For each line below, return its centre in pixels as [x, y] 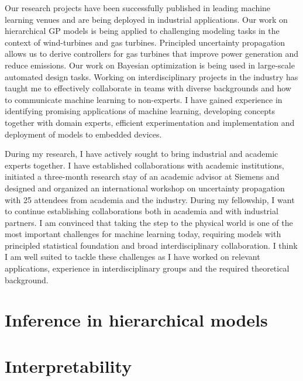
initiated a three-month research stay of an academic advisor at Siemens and [142, 176]
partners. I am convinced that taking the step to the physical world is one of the [149, 222]
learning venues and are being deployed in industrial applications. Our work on [146, 19]
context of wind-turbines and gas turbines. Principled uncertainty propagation [145, 42]
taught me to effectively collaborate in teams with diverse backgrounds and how [148, 88]
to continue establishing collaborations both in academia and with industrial [142, 211]
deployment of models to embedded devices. [83, 134]
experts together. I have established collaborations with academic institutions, [144, 165]
